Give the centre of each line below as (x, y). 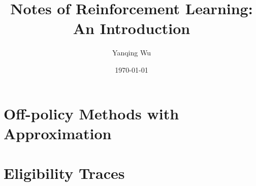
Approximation (58, 133)
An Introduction (132, 28)
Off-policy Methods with (91, 113)
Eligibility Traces (64, 173)
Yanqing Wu (132, 53)
